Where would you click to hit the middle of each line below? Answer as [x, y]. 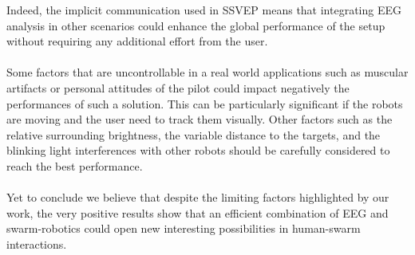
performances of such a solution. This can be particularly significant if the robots [205, 103]
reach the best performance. [75, 165]
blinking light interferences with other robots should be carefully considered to [198, 150]
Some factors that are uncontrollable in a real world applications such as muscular [207, 72]
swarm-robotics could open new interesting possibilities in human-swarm [184, 228]
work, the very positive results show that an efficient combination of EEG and [198, 212]
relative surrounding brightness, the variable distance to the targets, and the [194, 134]
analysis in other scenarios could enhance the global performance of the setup [196, 25]
